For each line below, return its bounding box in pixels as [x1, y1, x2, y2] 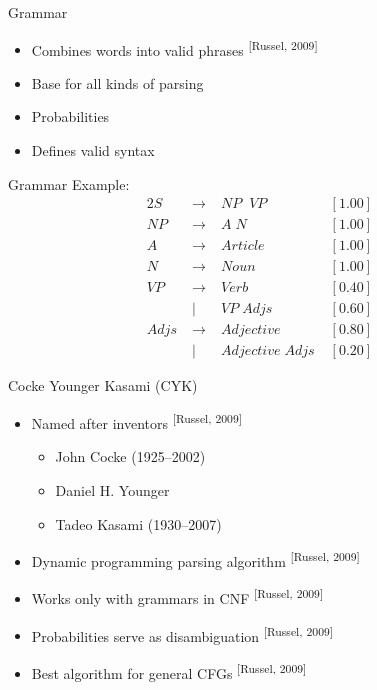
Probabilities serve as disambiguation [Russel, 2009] [31, 622, 334, 646]
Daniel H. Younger [55, 479, 170, 500]
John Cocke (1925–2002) [55, 446, 206, 467]
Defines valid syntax [31, 140, 155, 161]
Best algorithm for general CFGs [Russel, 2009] [31, 659, 307, 683]
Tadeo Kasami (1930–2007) [55, 513, 222, 534]
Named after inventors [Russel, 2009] [31, 410, 242, 433]
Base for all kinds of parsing [31, 72, 204, 93]
